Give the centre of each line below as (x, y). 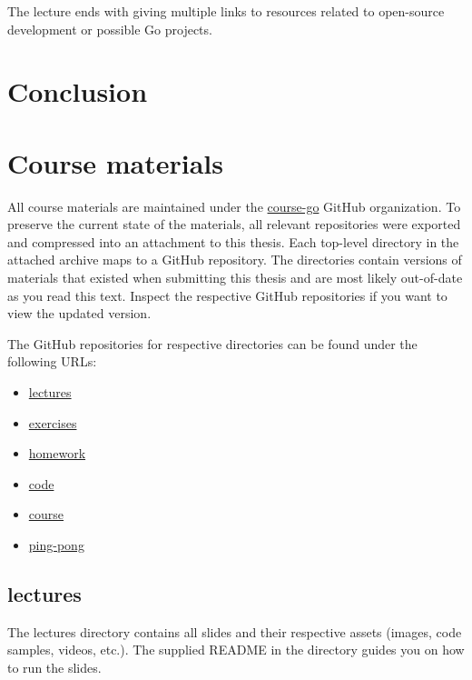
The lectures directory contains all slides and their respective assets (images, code (235, 631)
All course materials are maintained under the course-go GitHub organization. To (234, 206)
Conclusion (78, 91)
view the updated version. (79, 313)
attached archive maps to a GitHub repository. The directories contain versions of (235, 260)
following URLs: (52, 361)
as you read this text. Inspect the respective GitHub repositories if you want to (227, 295)
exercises (53, 422)
